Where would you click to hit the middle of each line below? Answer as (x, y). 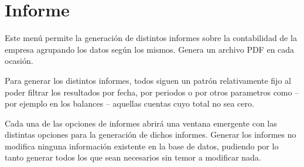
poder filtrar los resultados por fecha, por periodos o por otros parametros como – (152, 92)
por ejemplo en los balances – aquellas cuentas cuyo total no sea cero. (129, 103)
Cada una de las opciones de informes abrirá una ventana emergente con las (141, 123)
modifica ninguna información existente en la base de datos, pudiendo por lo (142, 146)
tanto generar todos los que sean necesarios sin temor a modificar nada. (133, 157)
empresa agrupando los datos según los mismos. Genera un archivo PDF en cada (150, 49)
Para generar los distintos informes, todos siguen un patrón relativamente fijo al (148, 80)
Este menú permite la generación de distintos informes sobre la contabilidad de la (151, 38)
